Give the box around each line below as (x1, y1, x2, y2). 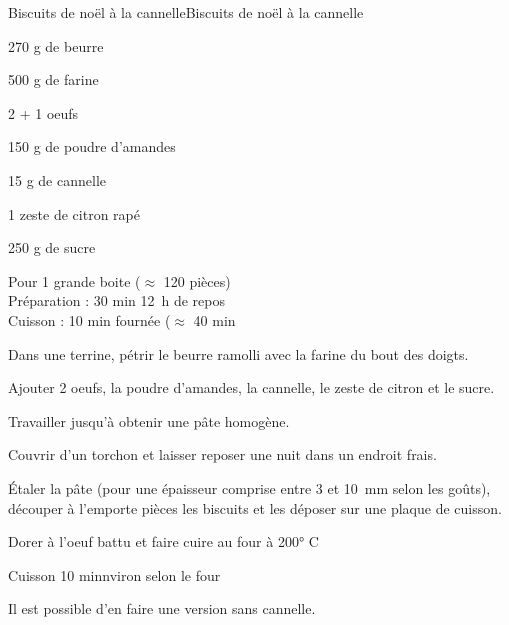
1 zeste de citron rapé (8, 203, 140, 224)
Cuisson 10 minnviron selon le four (8, 564, 221, 585)
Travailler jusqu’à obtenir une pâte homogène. (8, 410, 290, 431)
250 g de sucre (8, 237, 96, 258)
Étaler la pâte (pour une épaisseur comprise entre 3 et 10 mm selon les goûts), (8, 477, 491, 498)
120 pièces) (163, 270, 231, 291)
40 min (193, 309, 236, 330)
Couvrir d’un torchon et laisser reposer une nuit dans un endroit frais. (8, 444, 437, 465)
